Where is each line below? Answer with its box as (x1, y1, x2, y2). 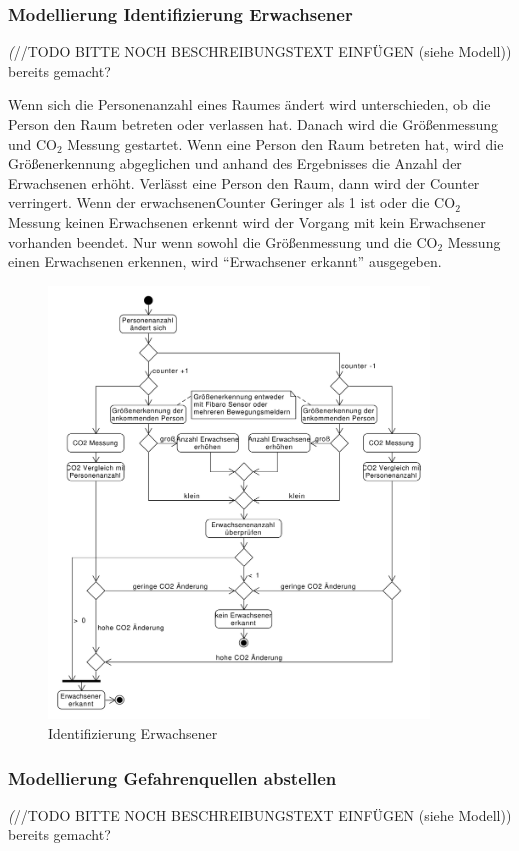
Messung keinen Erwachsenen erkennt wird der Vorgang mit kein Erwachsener (8, 211, 486, 232)
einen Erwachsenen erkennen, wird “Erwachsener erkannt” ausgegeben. (8, 251, 442, 272)
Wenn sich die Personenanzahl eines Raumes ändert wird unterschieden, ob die (8, 94, 491, 115)
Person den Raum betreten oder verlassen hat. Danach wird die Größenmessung (8, 114, 499, 134)
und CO (8, 133, 58, 154)
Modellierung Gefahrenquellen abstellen (8, 765, 337, 790)
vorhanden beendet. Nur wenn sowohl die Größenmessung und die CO (8, 231, 438, 252)
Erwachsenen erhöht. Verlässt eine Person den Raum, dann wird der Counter (8, 172, 480, 193)
